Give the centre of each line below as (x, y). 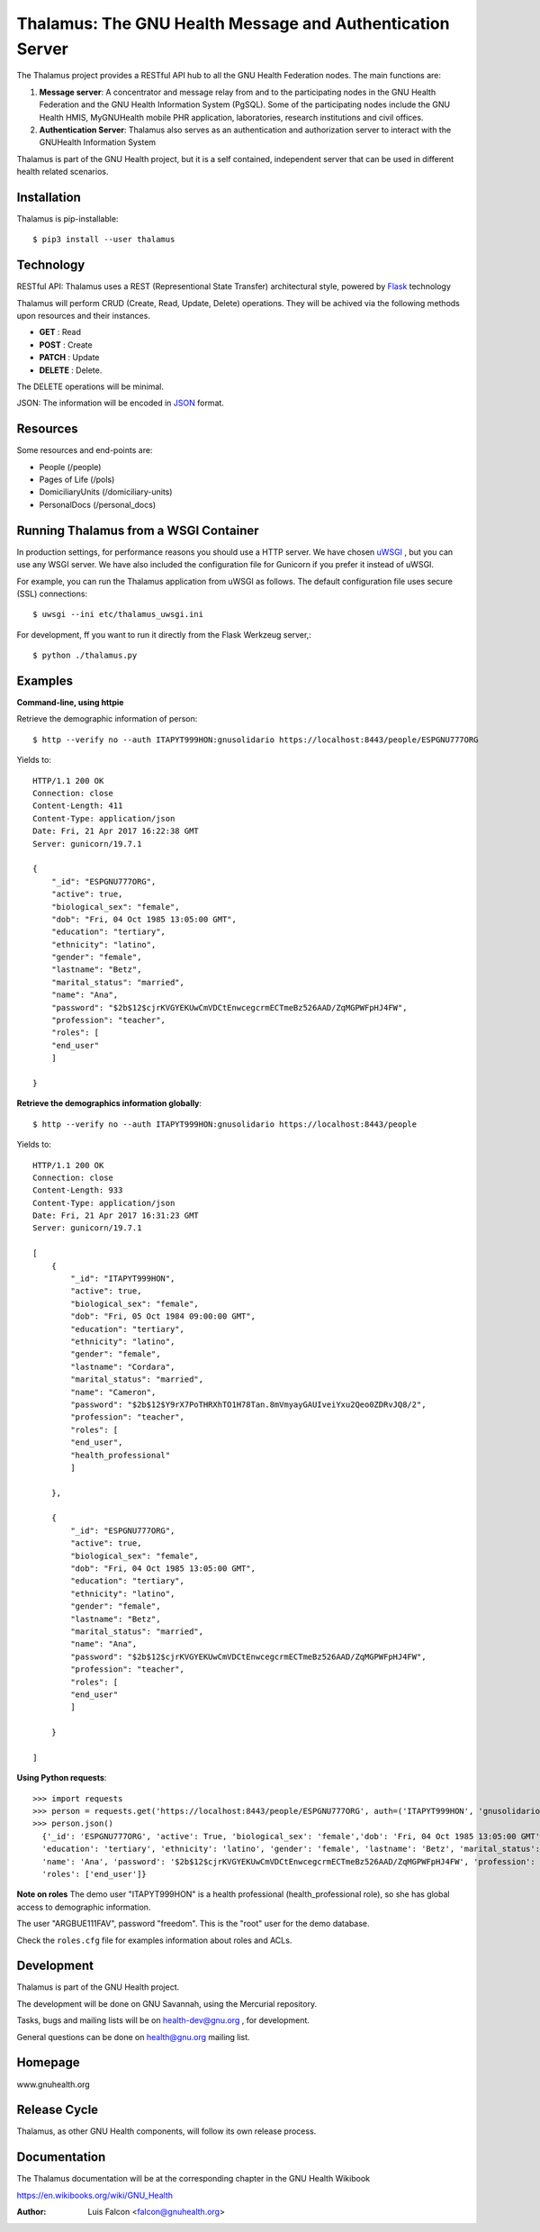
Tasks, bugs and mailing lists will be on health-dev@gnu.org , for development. (163, 2020)
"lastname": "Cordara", (123, 1366)
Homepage (48, 2063)
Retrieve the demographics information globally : (109, 1103)
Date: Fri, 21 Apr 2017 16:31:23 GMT (116, 1216)
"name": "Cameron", (113, 1392)
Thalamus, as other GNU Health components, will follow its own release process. (166, 2131)
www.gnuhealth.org (53, 2084)
